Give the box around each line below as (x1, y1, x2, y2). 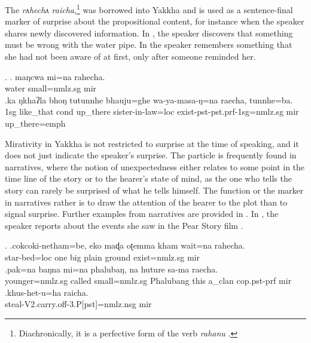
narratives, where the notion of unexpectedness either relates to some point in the (5, 160, 305, 173)
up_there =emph (5, 117, 66, 129)
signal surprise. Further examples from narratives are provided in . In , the (5, 207, 279, 220)
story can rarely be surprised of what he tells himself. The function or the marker (5, 183, 304, 196)
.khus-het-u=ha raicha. (5, 286, 89, 298)
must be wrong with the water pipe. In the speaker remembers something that (5, 38, 292, 51)
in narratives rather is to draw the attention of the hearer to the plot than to (5, 195, 288, 208)
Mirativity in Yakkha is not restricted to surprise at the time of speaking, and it (5, 137, 299, 149)
